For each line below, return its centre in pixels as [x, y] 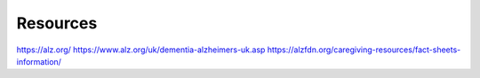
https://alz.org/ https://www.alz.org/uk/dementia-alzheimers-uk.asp [141, 50]
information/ [39, 61]
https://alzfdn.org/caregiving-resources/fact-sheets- [364, 50]
